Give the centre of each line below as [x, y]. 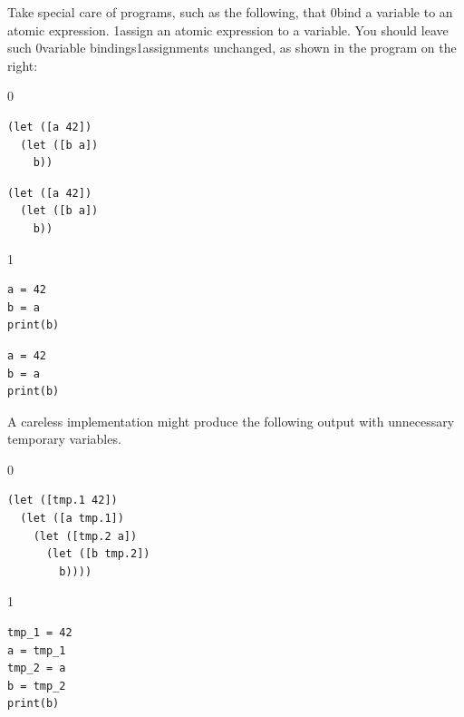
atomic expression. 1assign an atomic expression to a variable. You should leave [228, 29]
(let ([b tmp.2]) [98, 554]
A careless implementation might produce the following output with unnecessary [231, 421]
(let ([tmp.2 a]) [85, 536]
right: [23, 65]
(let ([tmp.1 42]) [63, 501]
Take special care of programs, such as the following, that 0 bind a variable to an [230, 12]
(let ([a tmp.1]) [72, 519]
